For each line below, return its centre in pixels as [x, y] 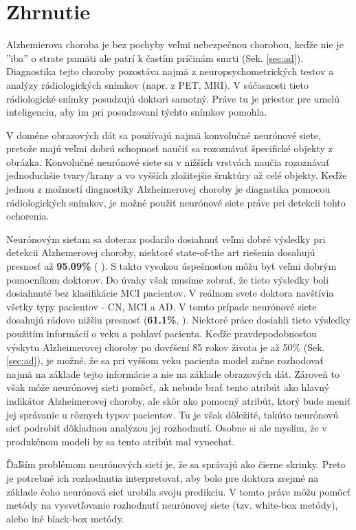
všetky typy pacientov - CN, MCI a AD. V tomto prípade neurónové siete [162, 306]
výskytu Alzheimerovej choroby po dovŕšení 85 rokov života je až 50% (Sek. [166, 347]
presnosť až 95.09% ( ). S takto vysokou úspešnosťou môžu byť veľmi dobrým [171, 266]
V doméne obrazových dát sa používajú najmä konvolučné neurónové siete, [164, 135]
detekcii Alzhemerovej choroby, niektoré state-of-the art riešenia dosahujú [161, 252]
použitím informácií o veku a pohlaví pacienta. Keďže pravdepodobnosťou [162, 333]
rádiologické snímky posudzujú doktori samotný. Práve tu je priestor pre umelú [173, 98]
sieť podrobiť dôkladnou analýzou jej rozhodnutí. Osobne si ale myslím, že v [167, 428]
